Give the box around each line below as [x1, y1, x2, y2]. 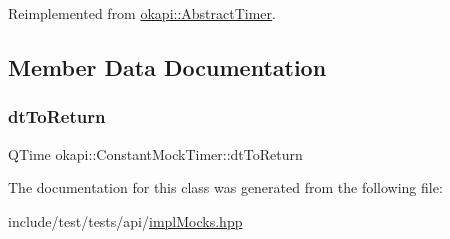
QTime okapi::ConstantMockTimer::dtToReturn [8, 143, 303, 164]
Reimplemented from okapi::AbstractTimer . [8, 3, 276, 23]
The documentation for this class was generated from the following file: [8, 177, 443, 198]
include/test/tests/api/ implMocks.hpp [8, 210, 243, 231]
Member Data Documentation [8, 51, 327, 82]
